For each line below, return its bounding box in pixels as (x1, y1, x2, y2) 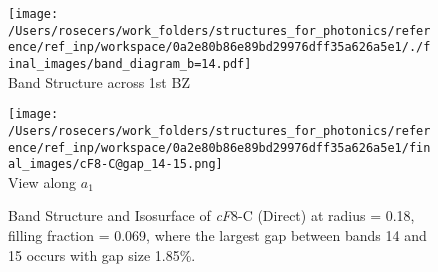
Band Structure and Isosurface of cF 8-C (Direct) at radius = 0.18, (8, 205, 415, 226)
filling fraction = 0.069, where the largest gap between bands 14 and (8, 225, 427, 246)
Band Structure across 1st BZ (8, 71, 190, 92)
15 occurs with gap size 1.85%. (8, 244, 196, 265)
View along (8, 171, 77, 192)
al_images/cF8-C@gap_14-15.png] (8, 157, 223, 172)
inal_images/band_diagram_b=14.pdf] (8, 56, 252, 71)
